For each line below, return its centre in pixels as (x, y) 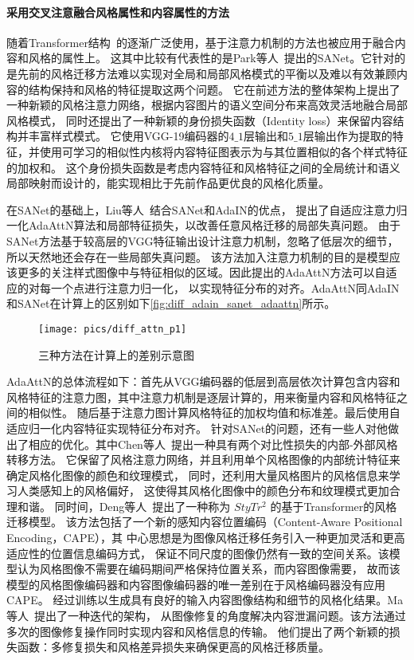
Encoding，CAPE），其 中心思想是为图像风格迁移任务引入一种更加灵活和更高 (206, 538)
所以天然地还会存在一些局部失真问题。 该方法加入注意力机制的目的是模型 (198, 256)
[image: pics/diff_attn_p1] (113, 329)
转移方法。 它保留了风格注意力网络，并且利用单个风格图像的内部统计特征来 (203, 460)
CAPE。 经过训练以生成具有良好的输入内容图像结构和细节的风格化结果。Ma (205, 600)
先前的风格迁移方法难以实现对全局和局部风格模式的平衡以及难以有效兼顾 (207, 73)
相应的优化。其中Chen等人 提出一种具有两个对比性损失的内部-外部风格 (213, 444)
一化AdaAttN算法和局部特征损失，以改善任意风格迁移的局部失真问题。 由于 (204, 225)
